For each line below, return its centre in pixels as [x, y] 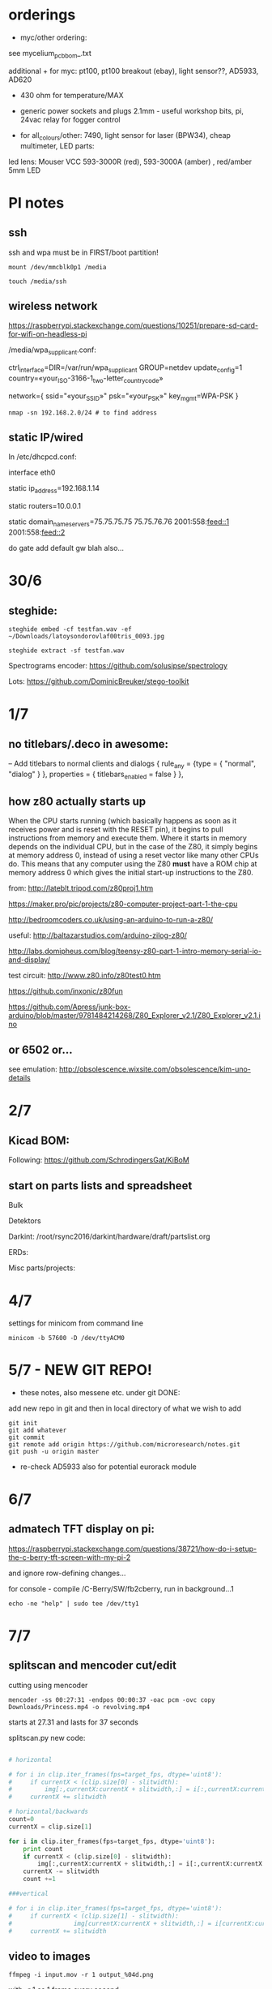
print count [43, 1849]
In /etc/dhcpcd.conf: [42, 457]
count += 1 [40, 1879]
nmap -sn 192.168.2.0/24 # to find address [83, 412]
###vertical [28, 1894]
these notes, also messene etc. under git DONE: [100, 1392]
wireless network [53, 306]
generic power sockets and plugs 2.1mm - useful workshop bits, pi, [132, 110]
